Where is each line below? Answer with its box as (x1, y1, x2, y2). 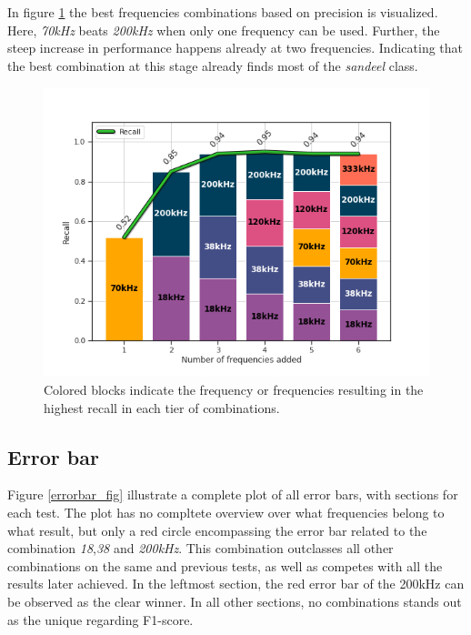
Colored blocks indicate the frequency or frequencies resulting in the (44, 379, 424, 398)
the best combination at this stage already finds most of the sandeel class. (7, 55, 418, 75)
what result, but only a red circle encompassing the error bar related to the (7, 520, 427, 539)
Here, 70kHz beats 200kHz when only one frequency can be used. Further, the (7, 20, 440, 39)
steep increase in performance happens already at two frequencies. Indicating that (7, 38, 464, 57)
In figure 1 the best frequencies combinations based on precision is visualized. (7, 3, 438, 21)
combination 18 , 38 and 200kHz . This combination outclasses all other (7, 539, 394, 558)
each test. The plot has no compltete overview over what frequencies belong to (7, 502, 445, 521)
